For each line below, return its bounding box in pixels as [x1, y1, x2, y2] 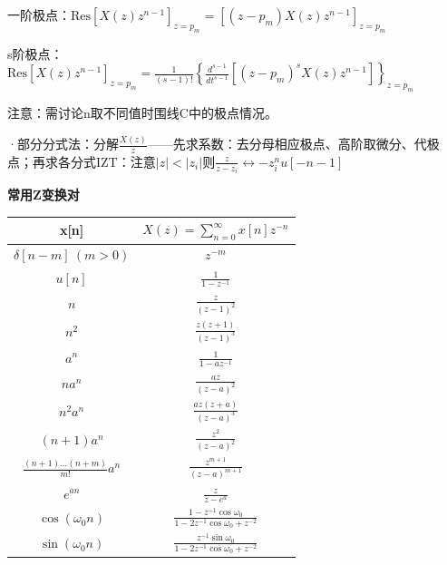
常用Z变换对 [7, 185, 80, 204]
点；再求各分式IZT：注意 [7, 151, 156, 170]
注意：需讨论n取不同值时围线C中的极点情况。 [7, 103, 277, 122]
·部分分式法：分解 [7, 134, 119, 152]
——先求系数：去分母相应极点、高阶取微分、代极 [147, 134, 440, 152]
